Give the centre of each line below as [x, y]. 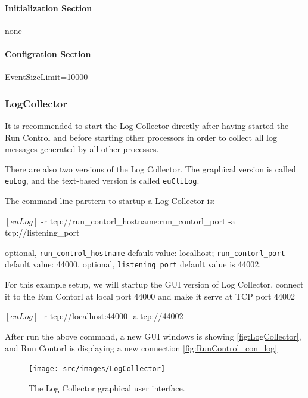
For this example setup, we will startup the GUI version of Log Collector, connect [154, 284]
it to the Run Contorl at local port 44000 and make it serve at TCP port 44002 [150, 296]
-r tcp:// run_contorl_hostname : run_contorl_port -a [138, 220]
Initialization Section [49, 7]
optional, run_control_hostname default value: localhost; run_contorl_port [145, 252]
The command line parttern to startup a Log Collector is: [110, 201]
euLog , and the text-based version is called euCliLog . [102, 181]
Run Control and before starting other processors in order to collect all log [141, 137]
